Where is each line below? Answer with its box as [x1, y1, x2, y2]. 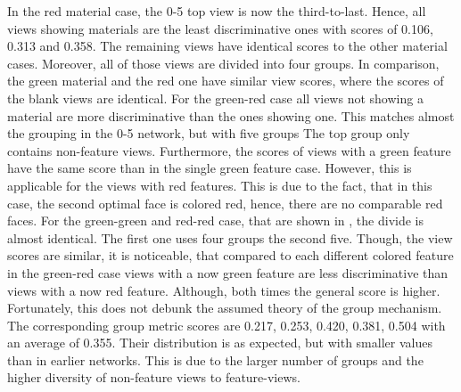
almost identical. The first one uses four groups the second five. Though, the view [7, 228, 453, 247]
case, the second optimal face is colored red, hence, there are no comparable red [7, 193, 443, 212]
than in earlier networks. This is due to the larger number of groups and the [7, 350, 424, 369]
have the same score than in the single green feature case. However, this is [7, 159, 412, 177]
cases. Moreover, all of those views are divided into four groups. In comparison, [7, 53, 440, 72]
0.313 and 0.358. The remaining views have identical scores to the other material [7, 37, 448, 55]
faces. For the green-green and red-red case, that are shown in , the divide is [7, 211, 424, 230]
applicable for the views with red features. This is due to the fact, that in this [7, 176, 432, 194]
